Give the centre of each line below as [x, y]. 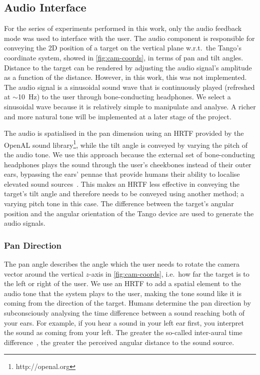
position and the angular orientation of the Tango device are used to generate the [129, 213]
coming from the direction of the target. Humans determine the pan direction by [127, 303]
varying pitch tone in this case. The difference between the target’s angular [119, 203]
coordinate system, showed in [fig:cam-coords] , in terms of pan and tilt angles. [124, 57]
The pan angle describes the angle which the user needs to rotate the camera [122, 263]
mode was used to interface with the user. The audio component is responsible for [129, 38]
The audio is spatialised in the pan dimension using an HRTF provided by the [124, 133]
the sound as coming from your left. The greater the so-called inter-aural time [123, 332]
